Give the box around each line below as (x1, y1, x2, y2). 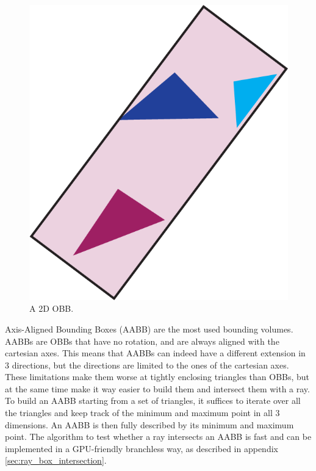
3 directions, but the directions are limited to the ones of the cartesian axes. (5, 358, 289, 371)
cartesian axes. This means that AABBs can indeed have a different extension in (5, 347, 306, 359)
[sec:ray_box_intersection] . (5, 454, 107, 467)
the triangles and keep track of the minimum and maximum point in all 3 (5, 406, 280, 419)
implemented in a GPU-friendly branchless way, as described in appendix (5, 442, 278, 455)
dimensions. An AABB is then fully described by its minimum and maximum (5, 418, 294, 431)
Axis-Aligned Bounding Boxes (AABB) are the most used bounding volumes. (5, 322, 293, 335)
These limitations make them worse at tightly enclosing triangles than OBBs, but (5, 370, 310, 383)
